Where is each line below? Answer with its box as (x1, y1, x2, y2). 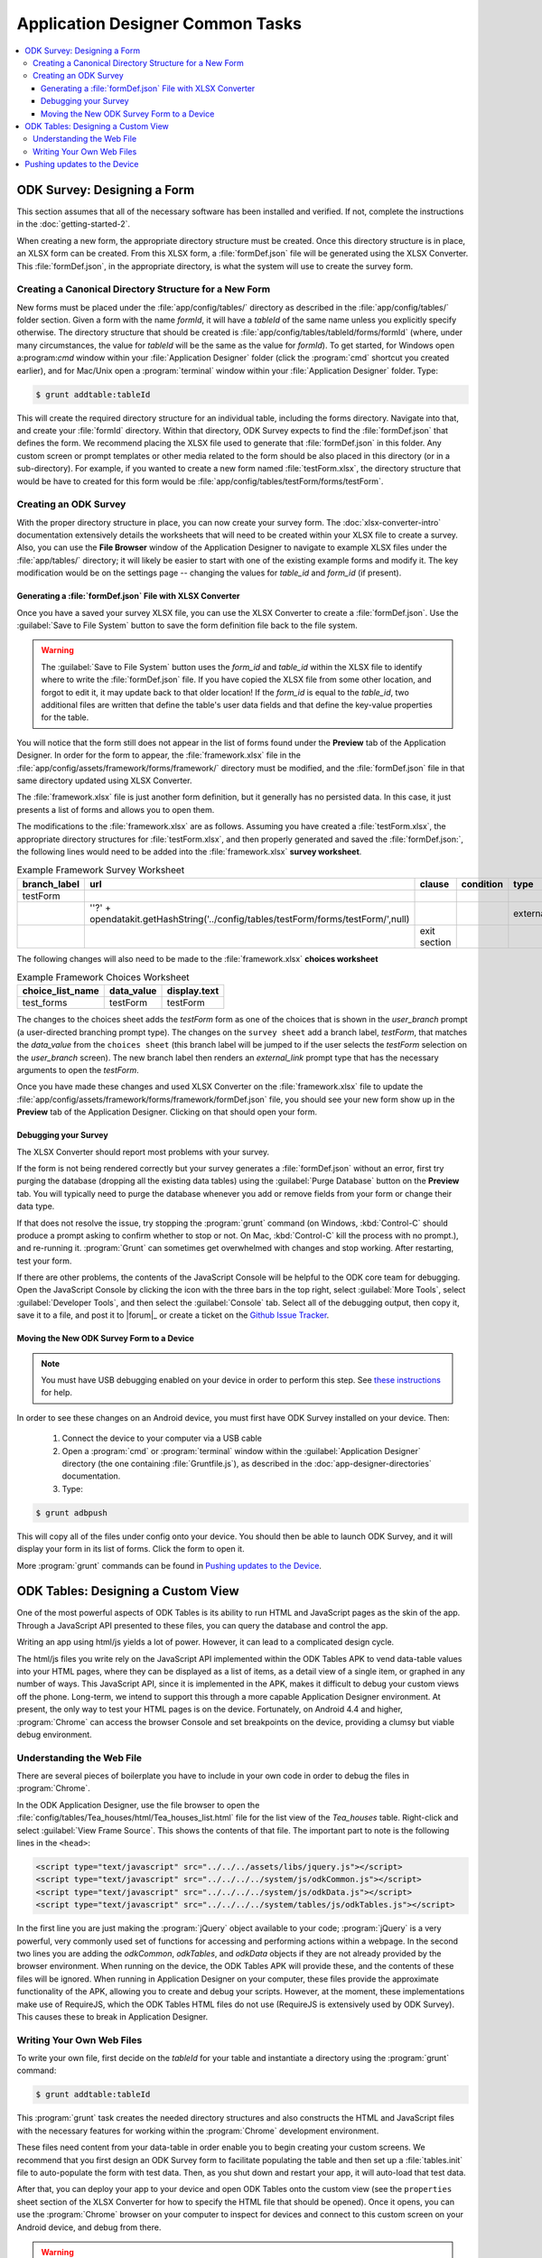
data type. (16, 1201, 55, 1212)
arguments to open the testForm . (16, 1064, 139, 1075)
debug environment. (16, 1729, 92, 1740)
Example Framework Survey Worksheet (16, 863, 185, 876)
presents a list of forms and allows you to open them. (16, 804, 215, 815)
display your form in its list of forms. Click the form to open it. (16, 1544, 245, 1554)
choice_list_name (22, 984, 99, 997)
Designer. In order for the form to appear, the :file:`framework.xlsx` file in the (16, 750, 302, 760)
